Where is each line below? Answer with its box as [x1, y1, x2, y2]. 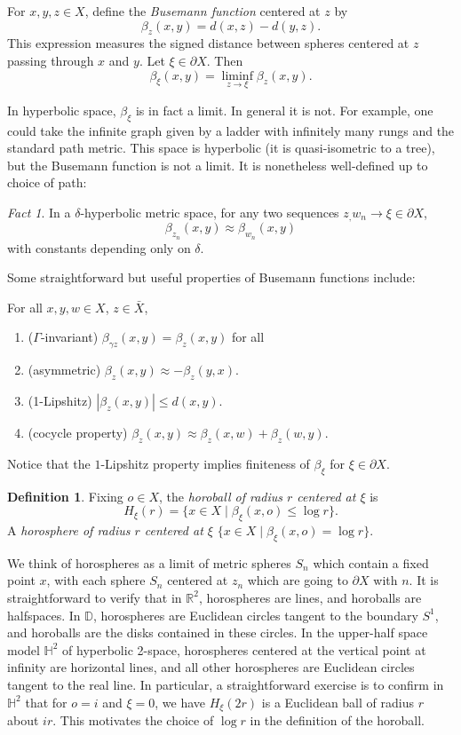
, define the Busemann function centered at [84, 2, 321, 20]
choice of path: [7, 173, 87, 192]
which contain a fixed [313, 553, 429, 572]
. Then [206, 51, 243, 69]
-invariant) [40, 328, 99, 346]
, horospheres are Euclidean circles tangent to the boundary [92, 605, 418, 624]
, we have [155, 692, 205, 711]
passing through [7, 51, 94, 69]
